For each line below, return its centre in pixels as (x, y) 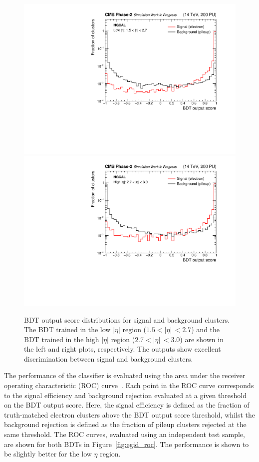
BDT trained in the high (62, 339)
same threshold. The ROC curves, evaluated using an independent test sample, (125, 434)
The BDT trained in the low (67, 329)
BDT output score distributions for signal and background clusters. (127, 319)
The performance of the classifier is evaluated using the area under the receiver (125, 375)
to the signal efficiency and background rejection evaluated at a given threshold (125, 395)
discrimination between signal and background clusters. (109, 358)
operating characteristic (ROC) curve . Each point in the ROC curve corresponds (129, 385)
